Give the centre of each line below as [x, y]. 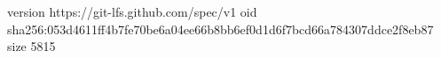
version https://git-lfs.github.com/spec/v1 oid [132, 11]
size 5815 [31, 46]
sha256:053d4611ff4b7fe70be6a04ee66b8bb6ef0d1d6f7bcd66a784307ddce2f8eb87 [220, 29]
